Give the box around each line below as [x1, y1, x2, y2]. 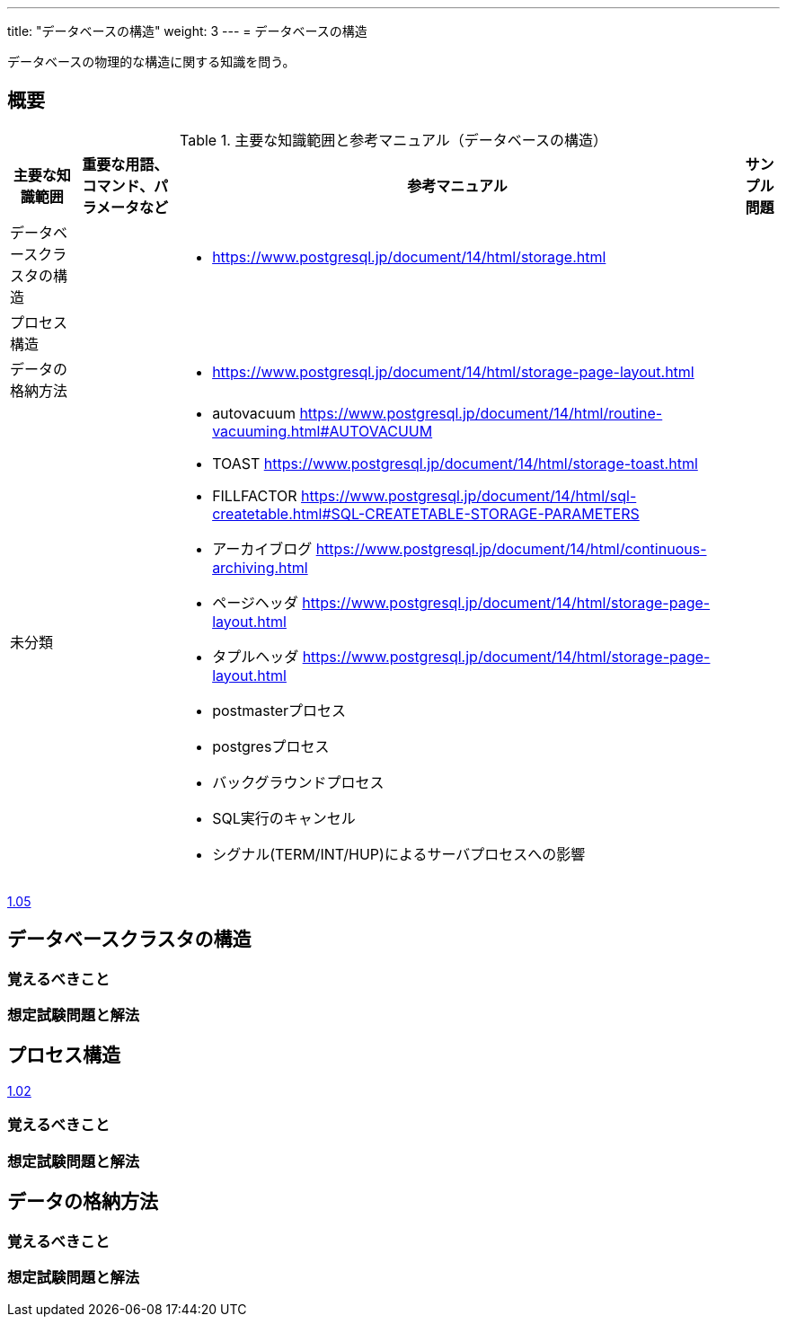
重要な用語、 [82, 154, 169, 173]
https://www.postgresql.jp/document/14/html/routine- [299, 403, 663, 422]
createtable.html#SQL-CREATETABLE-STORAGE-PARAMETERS [212, 504, 640, 523]
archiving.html [212, 558, 308, 577]
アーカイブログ [212, 539, 313, 558]
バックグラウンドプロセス [212, 772, 385, 791]
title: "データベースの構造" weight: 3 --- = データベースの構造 [7, 23, 367, 39]
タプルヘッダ [212, 647, 299, 666]
